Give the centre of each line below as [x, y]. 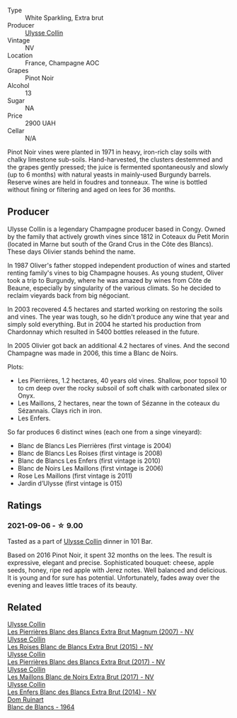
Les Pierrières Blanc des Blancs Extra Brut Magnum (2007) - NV [101, 632]
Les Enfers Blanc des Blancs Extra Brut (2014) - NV [82, 692]
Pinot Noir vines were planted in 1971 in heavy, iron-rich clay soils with [109, 152]
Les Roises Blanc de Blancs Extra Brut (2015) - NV [80, 647]
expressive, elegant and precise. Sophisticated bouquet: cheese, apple [111, 562]
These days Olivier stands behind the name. [71, 252]
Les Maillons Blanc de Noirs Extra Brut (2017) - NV [81, 677]
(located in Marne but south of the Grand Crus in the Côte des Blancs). [110, 244]
